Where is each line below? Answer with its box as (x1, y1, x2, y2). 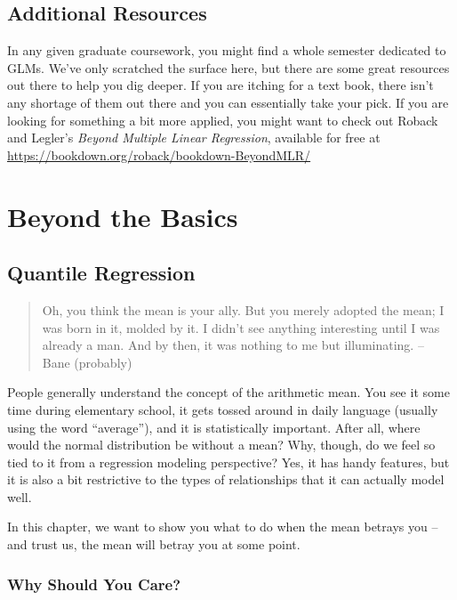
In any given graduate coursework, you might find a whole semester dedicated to (7, 41, 446, 60)
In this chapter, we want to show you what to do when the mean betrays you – (7, 517, 438, 536)
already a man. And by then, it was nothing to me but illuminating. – (42, 336, 424, 354)
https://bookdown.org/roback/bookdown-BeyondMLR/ (7, 145, 311, 164)
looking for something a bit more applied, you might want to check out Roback (7, 110, 438, 129)
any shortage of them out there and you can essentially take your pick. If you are (7, 93, 449, 111)
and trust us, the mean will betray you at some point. (7, 535, 301, 554)
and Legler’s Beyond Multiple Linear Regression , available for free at (7, 128, 381, 147)
